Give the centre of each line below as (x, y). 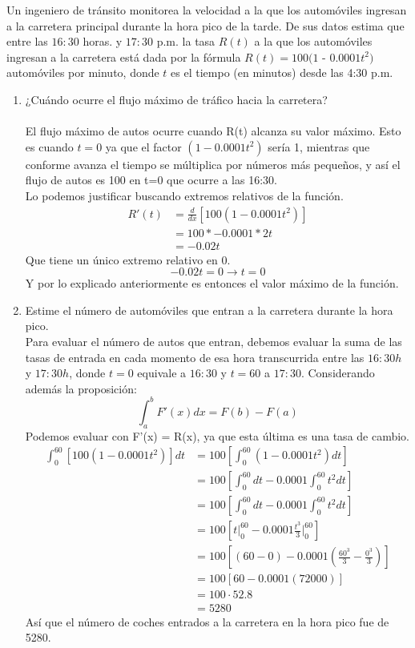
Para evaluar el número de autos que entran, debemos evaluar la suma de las (214, 341)
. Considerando (338, 373)
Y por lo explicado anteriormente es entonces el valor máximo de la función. (212, 283)
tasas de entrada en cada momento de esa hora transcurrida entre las (195, 357)
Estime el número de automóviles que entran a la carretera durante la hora (209, 310)
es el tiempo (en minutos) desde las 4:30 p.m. (282, 72)
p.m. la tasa (186, 41)
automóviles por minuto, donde (83, 72)
